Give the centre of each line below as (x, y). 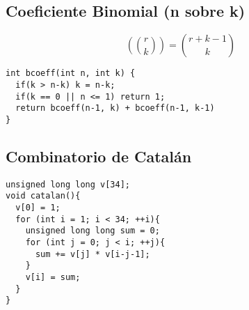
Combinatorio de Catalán (99, 156)
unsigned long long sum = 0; (93, 231)
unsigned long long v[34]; (68, 184)
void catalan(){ (43, 196)
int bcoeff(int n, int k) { (71, 73)
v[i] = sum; (53, 277)
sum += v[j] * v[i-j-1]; (93, 254)
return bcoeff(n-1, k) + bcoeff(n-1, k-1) (115, 108)
